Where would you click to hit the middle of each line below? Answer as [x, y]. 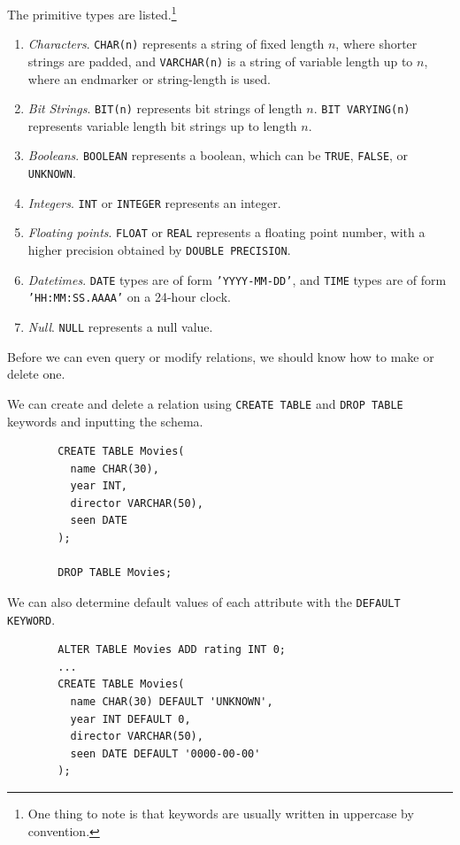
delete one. [36, 374]
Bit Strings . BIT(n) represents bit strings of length [165, 108]
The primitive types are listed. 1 [92, 13]
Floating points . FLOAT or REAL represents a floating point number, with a [226, 232]
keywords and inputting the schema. [105, 421]
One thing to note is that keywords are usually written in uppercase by [221, 813]
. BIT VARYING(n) [362, 108]
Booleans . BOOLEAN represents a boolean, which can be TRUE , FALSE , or [218, 155]
